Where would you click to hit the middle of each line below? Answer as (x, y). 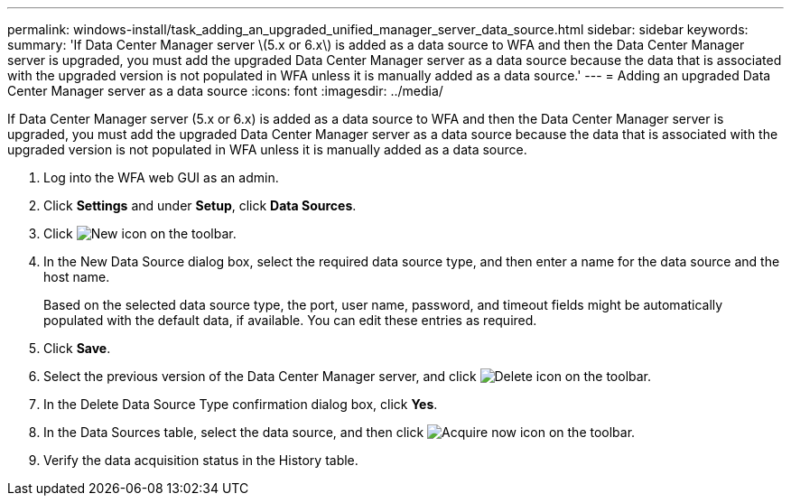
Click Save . (77, 348)
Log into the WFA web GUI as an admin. (161, 177)
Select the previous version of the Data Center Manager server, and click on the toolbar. (348, 376)
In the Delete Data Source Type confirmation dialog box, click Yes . (241, 404)
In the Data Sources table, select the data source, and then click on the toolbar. (340, 432)
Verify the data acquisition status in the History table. (201, 460)
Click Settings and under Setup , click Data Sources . (200, 205)
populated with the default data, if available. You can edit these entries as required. (290, 320)
